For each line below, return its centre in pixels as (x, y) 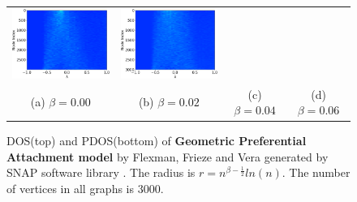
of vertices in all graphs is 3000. (85, 189)
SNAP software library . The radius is (101, 172)
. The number (316, 172)
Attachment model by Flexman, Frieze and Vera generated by (168, 156)
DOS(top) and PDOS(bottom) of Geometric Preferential (157, 141)
